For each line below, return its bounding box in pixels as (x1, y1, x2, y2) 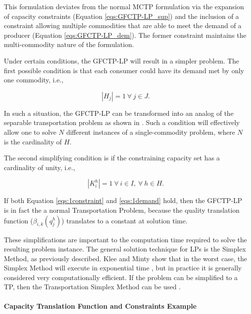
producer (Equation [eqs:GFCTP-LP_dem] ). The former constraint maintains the (4, 30, 247, 40)
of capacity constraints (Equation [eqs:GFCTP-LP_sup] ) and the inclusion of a (4, 11, 239, 21)
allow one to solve (4, 126, 57, 137)
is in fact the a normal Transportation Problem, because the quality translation (4, 204, 240, 215)
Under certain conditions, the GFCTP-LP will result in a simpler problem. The (4, 55, 239, 65)
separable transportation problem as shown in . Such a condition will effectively (4, 117, 240, 127)
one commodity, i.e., (4, 75, 63, 85)
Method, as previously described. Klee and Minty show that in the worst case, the (4, 253, 247, 263)
